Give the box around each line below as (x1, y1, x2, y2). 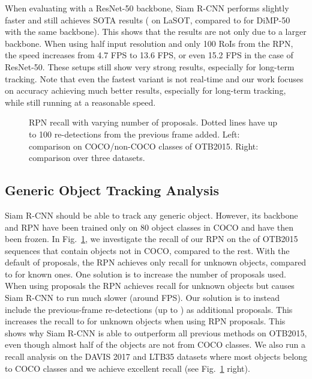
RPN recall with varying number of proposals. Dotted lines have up (29, 116, 277, 129)
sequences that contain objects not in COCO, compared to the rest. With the (5, 244, 290, 256)
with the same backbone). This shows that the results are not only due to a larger (5, 25, 307, 38)
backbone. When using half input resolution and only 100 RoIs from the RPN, (5, 37, 293, 49)
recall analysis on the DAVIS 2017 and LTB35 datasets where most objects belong (5, 350, 307, 363)
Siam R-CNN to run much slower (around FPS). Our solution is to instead (5, 291, 280, 304)
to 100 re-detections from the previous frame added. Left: (29, 127, 240, 140)
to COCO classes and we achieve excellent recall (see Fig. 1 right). (5, 362, 250, 374)
